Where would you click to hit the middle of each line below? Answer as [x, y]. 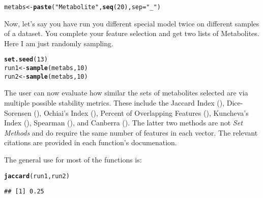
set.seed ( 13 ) [26, 60]
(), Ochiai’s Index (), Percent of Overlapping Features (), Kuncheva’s [141, 112]
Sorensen [18, 112]
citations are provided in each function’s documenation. [91, 142]
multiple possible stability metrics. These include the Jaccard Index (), [114, 103]
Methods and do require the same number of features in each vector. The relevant [131, 132]
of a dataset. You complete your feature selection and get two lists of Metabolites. [132, 33]
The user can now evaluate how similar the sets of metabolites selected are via [126, 93]
